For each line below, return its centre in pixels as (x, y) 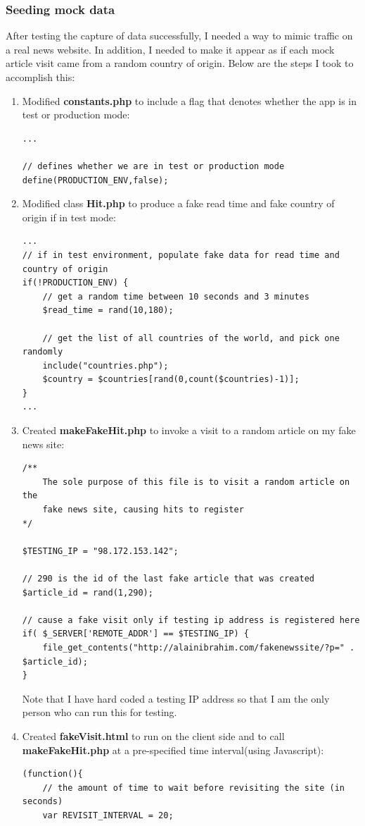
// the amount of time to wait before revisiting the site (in (193, 788)
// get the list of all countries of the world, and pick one (191, 338)
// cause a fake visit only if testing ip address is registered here (191, 620)
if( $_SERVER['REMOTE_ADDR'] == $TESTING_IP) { (135, 634)
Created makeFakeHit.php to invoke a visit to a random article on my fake (189, 430)
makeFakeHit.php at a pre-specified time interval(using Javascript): (173, 750)
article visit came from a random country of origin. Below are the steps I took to (180, 63)
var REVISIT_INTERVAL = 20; (108, 815)
